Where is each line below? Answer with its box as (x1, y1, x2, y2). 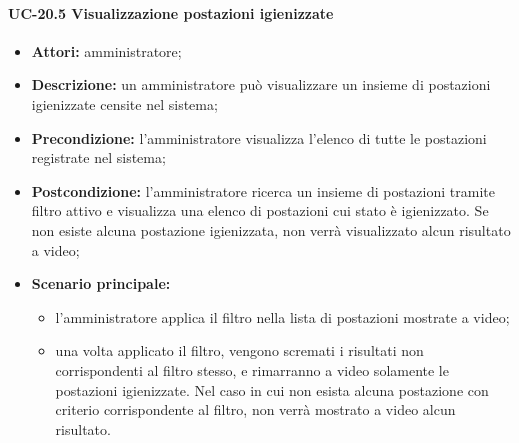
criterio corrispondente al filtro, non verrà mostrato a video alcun (55, 399, 456, 420)
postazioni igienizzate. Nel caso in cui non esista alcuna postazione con (55, 379, 489, 400)
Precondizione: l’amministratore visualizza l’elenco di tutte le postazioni (31, 127, 487, 148)
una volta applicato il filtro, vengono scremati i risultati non (55, 340, 424, 361)
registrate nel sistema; (31, 147, 166, 168)
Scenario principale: (31, 273, 171, 294)
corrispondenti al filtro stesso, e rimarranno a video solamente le (55, 359, 449, 380)
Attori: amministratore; (31, 40, 182, 61)
